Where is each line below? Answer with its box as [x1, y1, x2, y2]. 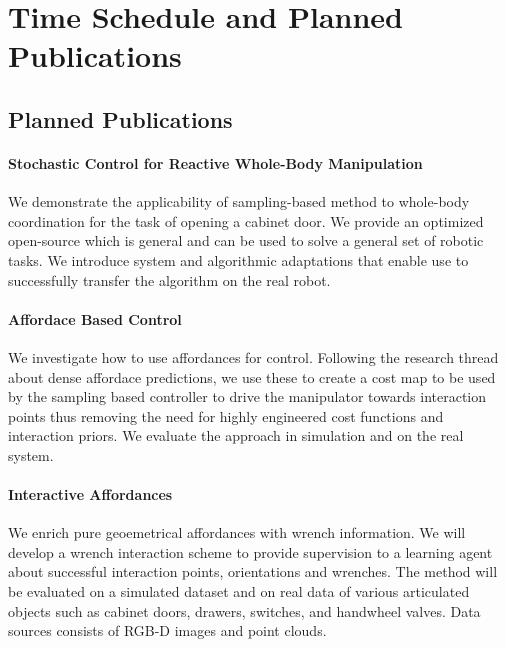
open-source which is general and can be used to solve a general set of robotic [8, 230, 484, 251]
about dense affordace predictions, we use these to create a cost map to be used [8, 366, 496, 387]
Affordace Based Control [8, 308, 182, 329]
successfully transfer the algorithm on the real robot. [8, 269, 331, 290]
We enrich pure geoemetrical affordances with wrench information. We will [8, 522, 466, 543]
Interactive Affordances [8, 484, 173, 505]
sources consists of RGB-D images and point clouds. [8, 620, 327, 641]
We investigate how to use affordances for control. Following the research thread [8, 346, 499, 367]
